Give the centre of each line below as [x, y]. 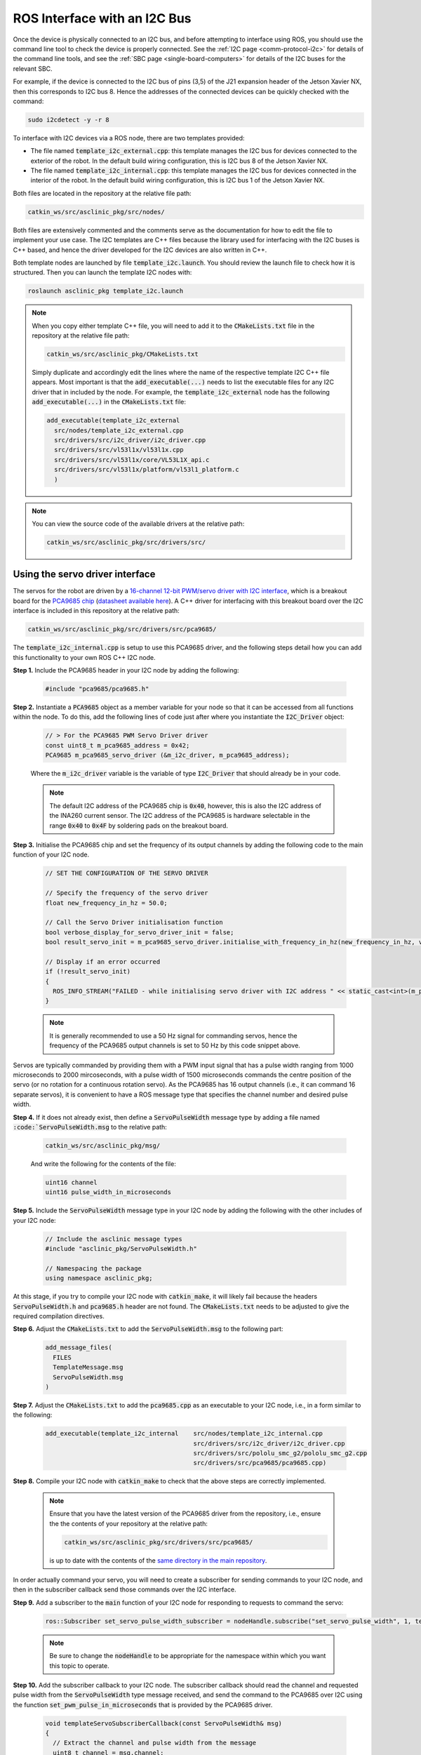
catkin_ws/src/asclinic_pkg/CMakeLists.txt [123, 354]
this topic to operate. [79, 1665]
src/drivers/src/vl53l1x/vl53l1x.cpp [119, 450]
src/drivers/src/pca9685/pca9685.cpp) [260, 1463]
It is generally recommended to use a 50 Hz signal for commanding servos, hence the [173, 1035]
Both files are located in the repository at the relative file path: [102, 193]
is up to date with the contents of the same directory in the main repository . [158, 1560]
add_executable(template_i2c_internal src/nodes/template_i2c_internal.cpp [184, 1433]
